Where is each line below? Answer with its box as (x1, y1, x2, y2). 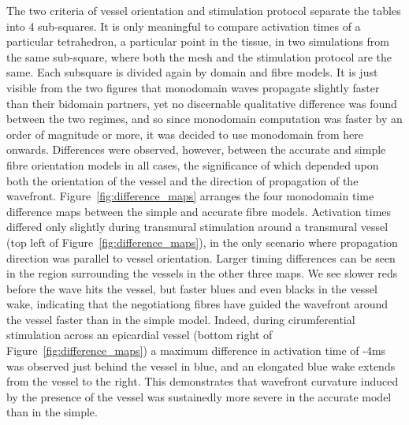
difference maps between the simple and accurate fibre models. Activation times (6, 203, 392, 219)
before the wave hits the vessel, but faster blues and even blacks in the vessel (6, 280, 377, 296)
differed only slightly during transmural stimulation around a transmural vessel (6, 218, 389, 235)
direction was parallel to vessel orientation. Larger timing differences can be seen (6, 249, 396, 266)
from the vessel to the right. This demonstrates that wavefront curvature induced (6, 373, 399, 390)
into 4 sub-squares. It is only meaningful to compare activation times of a (6, 17, 361, 34)
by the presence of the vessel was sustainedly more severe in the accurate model (6, 388, 392, 404)
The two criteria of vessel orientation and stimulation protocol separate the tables (6, 2, 401, 18)
